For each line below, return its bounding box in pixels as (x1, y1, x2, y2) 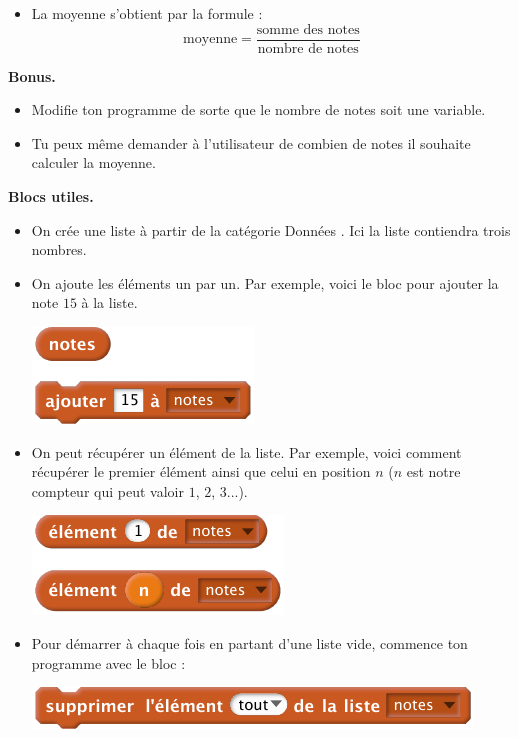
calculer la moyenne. (31, 152, 156, 173)
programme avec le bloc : (31, 652, 186, 673)
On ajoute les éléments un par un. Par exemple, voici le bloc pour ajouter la (31, 272, 499, 293)
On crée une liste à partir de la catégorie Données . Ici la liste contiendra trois (31, 219, 511, 240)
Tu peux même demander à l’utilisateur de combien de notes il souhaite (31, 132, 471, 153)
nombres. (31, 239, 87, 260)
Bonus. (8, 65, 56, 86)
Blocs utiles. (8, 186, 94, 207)
